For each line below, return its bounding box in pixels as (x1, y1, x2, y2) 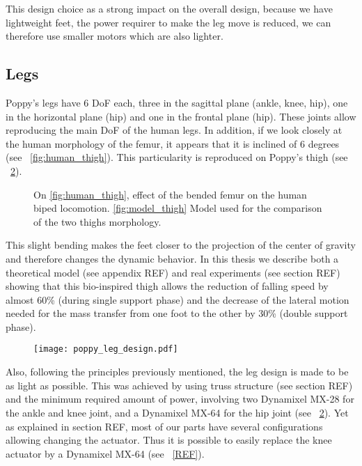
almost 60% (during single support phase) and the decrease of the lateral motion (6, 292, 349, 306)
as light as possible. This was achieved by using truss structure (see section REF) (6, 378, 353, 392)
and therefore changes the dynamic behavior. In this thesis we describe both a (6, 251, 339, 265)
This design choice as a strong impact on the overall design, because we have (6, 1, 333, 15)
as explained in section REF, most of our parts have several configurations (6, 419, 323, 433)
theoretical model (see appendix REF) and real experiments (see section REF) (6, 265, 340, 279)
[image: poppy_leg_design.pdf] (33, 344, 178, 355)
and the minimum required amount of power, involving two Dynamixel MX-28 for (6, 391, 354, 406)
